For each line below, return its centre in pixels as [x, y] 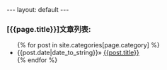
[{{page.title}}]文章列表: [49, 29]
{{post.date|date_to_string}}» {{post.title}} [78, 53]
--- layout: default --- [38, 10]
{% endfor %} [37, 60]
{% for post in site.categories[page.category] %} [88, 45]
